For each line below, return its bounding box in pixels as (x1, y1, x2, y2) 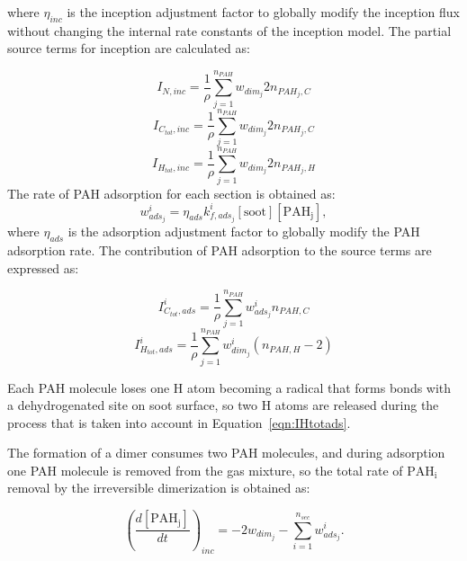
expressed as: (7, 258, 79, 277)
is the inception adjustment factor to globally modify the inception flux (67, 3, 461, 21)
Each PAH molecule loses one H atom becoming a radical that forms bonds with (7, 378, 452, 396)
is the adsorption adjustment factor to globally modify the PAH (67, 222, 420, 241)
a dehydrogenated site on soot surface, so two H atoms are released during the (7, 396, 439, 414)
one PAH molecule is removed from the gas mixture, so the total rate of (7, 460, 403, 479)
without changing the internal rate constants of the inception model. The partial (7, 21, 452, 40)
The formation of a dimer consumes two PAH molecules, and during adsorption (7, 443, 445, 462)
